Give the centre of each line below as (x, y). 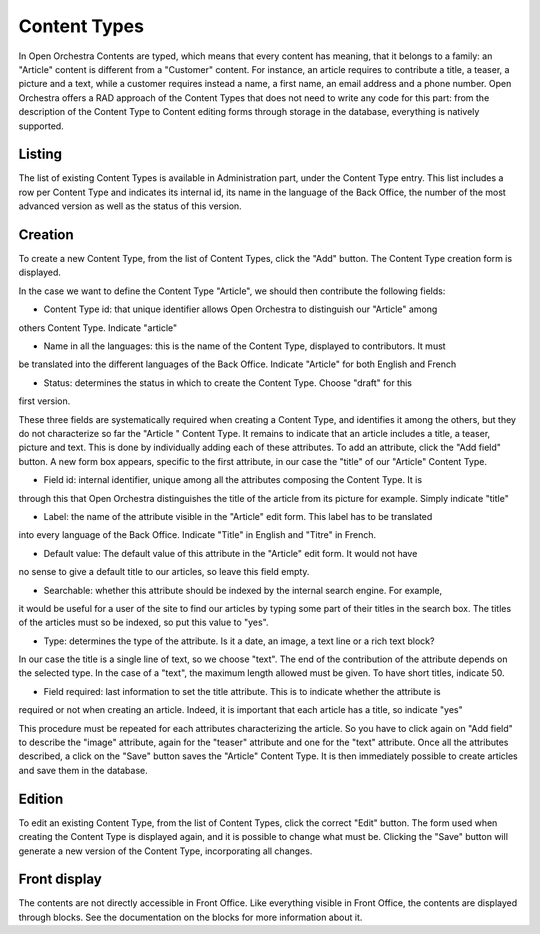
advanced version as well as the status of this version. (130, 206)
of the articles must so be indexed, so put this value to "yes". (143, 622)
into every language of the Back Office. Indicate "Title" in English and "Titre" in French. (197, 535)
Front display (60, 879)
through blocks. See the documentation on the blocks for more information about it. (190, 917)
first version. (44, 401)
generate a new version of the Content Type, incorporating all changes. (165, 851)
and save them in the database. (83, 770)
